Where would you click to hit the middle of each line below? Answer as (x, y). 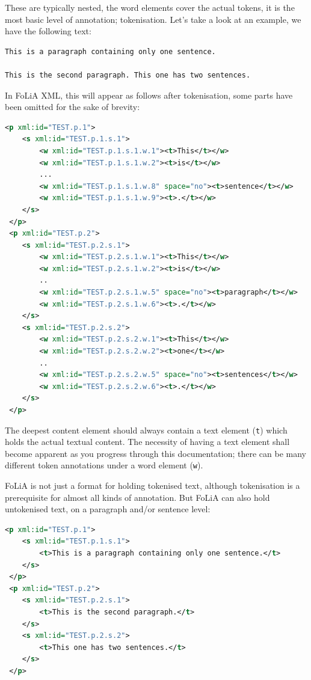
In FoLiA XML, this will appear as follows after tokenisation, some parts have (149, 95)
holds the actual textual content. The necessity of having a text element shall (147, 442)
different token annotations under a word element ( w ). (104, 465)
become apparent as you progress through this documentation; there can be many (156, 453)
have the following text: (48, 31)
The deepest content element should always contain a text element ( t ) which (146, 430)
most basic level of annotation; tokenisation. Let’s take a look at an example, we (153, 19)
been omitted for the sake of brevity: (72, 107)
